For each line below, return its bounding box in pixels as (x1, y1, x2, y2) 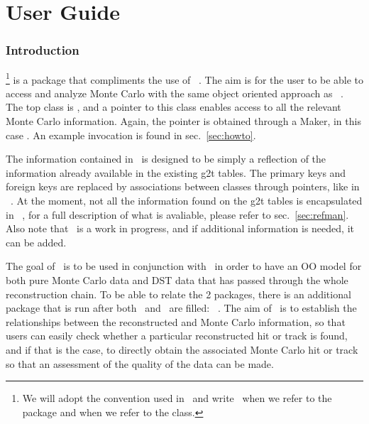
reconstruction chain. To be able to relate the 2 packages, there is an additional (6, 286, 351, 301)
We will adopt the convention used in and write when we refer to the (22, 391, 332, 406)
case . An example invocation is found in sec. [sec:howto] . (6, 127, 256, 142)
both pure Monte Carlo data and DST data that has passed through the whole (6, 272, 348, 287)
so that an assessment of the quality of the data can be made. (6, 356, 274, 371)
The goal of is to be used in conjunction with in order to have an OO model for (6, 259, 362, 273)
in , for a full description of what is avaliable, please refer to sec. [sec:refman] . (6, 207, 349, 222)
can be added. (6, 234, 67, 249)
